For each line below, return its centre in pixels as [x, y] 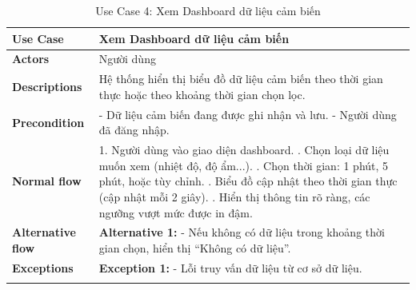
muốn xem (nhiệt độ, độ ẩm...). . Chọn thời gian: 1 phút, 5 [244, 165]
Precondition [48, 122]
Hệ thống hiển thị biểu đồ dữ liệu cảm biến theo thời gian [241, 79]
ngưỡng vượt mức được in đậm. [176, 212]
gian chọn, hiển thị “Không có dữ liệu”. [195, 247]
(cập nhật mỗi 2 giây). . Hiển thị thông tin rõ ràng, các [234, 196]
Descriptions [47, 87]
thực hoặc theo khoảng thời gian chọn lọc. [202, 94]
